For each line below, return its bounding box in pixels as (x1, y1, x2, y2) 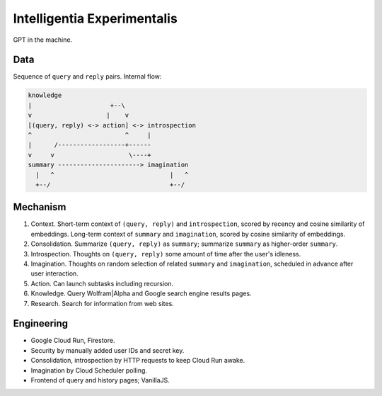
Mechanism (13, 201, 66, 213)
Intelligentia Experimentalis (13, 11, 178, 26)
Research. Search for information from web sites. (30, 299, 175, 307)
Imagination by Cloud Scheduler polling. (30, 366, 148, 375)
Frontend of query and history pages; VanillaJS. (30, 376, 170, 385)
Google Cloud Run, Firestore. (30, 336, 115, 345)
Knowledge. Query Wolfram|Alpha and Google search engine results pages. (30, 289, 252, 298)
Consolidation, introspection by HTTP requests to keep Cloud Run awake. (30, 356, 245, 365)
